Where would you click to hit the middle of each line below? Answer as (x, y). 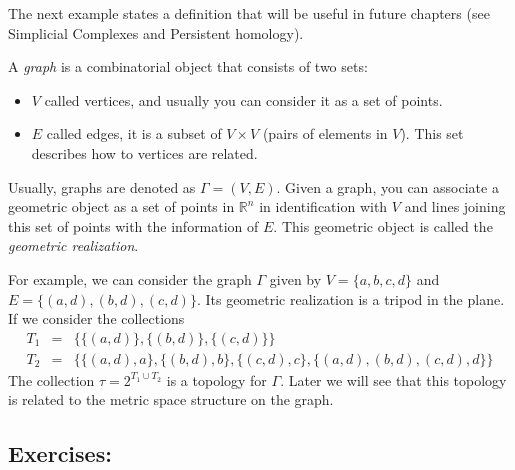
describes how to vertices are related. (144, 152)
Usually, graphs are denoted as (102, 186)
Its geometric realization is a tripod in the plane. (355, 298)
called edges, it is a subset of (134, 133)
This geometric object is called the (387, 225)
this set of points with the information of (133, 225)
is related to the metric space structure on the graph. (171, 399)
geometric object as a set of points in (121, 206)
